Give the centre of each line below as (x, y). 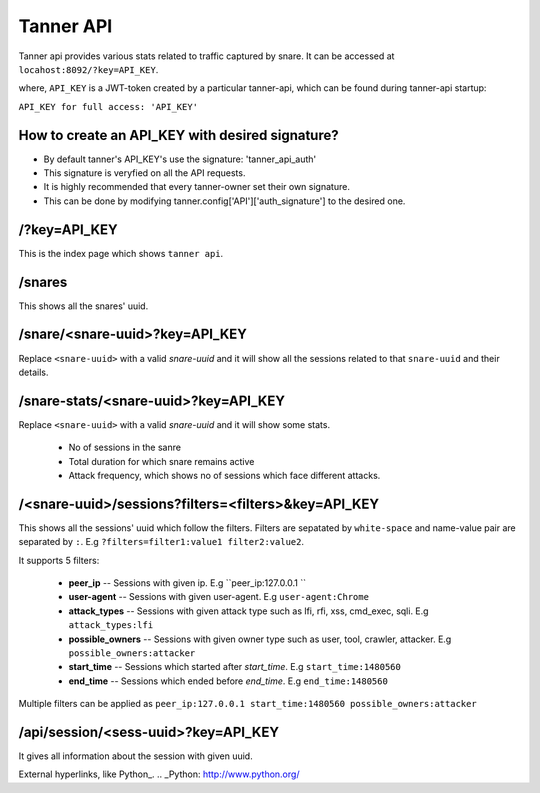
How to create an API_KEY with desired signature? (178, 135)
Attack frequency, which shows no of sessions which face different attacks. (224, 475)
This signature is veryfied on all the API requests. (144, 173)
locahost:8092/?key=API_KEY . (88, 69)
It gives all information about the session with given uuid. (136, 756)
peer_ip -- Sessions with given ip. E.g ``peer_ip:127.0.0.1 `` (187, 583)
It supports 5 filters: (59, 560)
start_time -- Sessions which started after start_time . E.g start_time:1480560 (235, 667)
